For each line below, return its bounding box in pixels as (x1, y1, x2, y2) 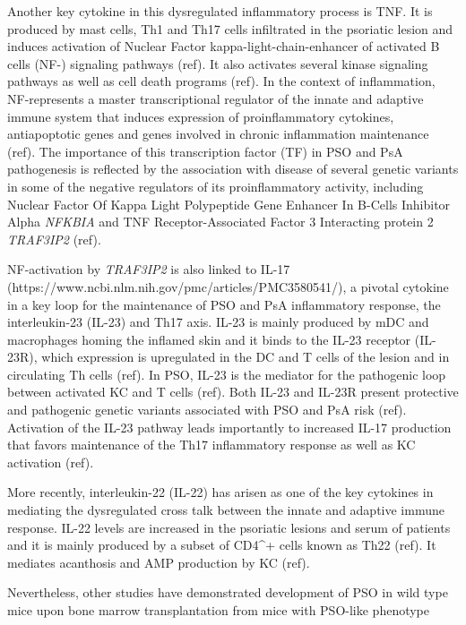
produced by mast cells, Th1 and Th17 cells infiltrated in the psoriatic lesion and (7, 19, 453, 38)
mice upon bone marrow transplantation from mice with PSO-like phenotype (7, 601, 430, 619)
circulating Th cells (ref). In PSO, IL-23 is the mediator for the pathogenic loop (7, 364, 446, 383)
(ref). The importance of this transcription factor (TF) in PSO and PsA (7, 141, 403, 160)
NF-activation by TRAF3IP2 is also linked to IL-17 (7, 260, 290, 278)
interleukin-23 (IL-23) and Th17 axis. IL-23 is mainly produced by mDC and (7, 312, 429, 331)
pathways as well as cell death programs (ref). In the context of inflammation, (7, 72, 436, 90)
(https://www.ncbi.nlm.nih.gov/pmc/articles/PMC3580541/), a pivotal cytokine (7, 277, 449, 295)
